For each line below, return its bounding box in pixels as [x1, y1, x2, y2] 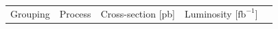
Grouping [10, 6, 50, 20]
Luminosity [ [185, 6, 238, 20]
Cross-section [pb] [100, 6, 175, 20]
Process [59, 6, 91, 20]
